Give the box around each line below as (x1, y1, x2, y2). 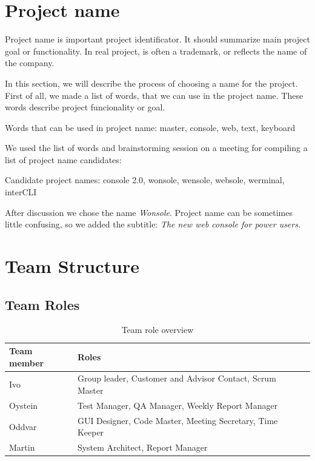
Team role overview (121, 323, 194, 336)
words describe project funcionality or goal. (5, 101, 165, 113)
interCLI (5, 186, 37, 198)
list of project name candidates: (5, 153, 122, 166)
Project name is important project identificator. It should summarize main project (5, 33, 310, 45)
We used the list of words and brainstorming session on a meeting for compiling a (5, 141, 308, 154)
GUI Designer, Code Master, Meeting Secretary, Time (77, 414, 278, 426)
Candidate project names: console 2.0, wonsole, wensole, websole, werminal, (5, 173, 285, 186)
